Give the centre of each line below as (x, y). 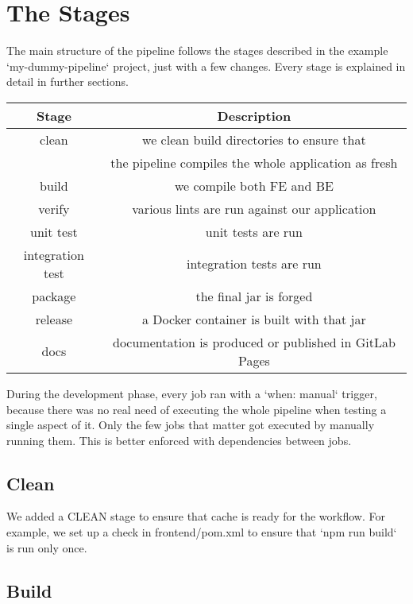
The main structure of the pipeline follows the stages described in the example (197, 50)
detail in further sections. (68, 81)
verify (54, 208)
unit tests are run (254, 231)
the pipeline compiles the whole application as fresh (254, 162)
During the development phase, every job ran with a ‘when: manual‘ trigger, (192, 393)
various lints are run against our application (254, 208)
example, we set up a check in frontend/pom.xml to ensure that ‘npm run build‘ (202, 532)
